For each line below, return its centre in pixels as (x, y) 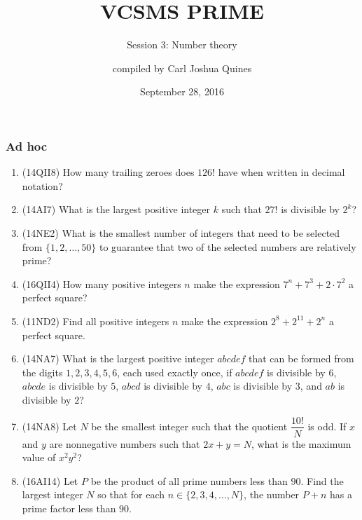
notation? (42, 185)
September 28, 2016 (182, 91)
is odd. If (327, 426)
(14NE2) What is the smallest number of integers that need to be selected (181, 232)
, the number (272, 494)
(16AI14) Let (50, 480)
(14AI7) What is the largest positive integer (116, 209)
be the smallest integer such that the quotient (189, 426)
